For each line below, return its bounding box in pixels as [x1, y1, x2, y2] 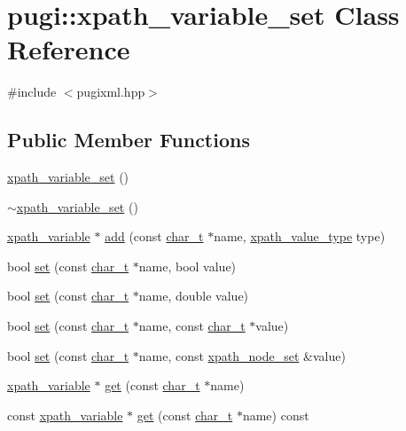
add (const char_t [105, 227, 204, 246]
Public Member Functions [7, 126, 250, 153]
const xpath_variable [7, 405, 123, 424]
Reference [7, 31, 130, 67]
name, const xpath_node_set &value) [138, 346, 346, 364]
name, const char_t [138, 317, 246, 335]
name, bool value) [138, 256, 237, 275]
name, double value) [138, 286, 249, 305]
